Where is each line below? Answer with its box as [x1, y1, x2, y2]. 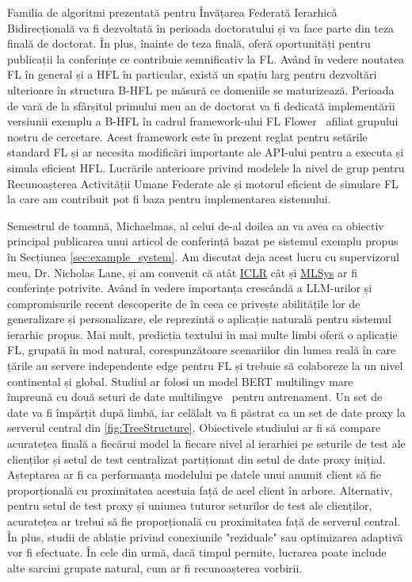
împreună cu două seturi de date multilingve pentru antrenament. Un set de [7, 388, 383, 405]
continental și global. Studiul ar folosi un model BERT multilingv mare [7, 372, 353, 389]
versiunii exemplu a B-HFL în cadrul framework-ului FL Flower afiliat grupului [7, 113, 399, 129]
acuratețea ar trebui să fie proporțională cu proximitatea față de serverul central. [7, 513, 401, 529]
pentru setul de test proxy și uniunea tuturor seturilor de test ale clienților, [7, 497, 372, 514]
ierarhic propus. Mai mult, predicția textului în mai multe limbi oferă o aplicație [7, 326, 398, 342]
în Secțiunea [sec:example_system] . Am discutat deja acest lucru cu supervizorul [7, 248, 399, 264]
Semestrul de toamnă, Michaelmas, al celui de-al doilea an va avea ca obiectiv [7, 217, 384, 233]
